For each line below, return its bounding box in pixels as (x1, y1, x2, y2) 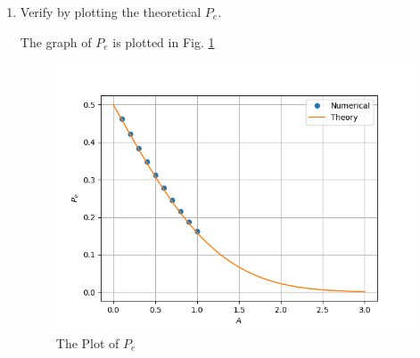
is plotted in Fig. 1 (112, 32, 215, 51)
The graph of (20, 32, 92, 51)
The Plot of (55, 333, 119, 352)
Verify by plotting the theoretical (20, 3, 202, 20)
